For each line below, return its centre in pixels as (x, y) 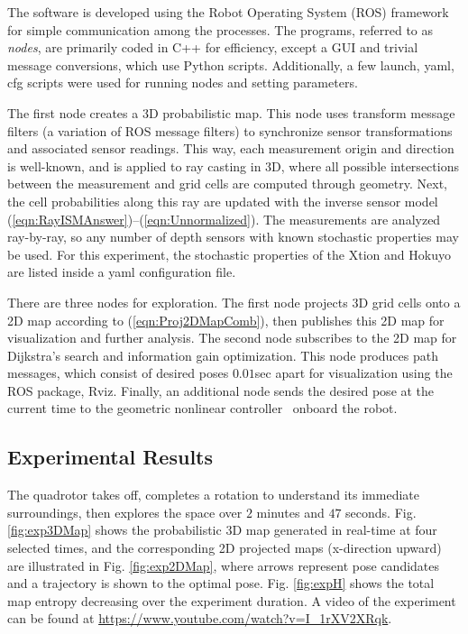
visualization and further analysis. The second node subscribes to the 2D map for (232, 338)
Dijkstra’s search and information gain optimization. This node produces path (223, 355)
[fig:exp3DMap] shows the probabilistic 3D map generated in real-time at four (222, 530)
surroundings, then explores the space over (125, 512)
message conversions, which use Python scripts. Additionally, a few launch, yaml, (231, 64)
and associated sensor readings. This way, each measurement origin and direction (231, 148)
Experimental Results (110, 457)
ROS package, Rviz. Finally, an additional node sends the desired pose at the (221, 390)
